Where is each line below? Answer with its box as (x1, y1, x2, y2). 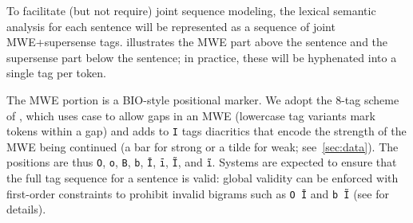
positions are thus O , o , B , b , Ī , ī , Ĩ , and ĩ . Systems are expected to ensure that (6, 154, 397, 170)
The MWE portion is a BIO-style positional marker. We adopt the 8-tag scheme (6, 91, 399, 108)
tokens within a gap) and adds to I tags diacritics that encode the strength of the (6, 123, 407, 139)
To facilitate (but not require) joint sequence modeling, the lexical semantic (6, 2, 376, 18)
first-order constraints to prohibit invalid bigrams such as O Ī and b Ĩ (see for (6, 185, 389, 201)
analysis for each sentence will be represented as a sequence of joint (6, 18, 336, 34)
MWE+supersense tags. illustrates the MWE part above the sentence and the (6, 33, 388, 50)
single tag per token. (6, 65, 106, 81)
